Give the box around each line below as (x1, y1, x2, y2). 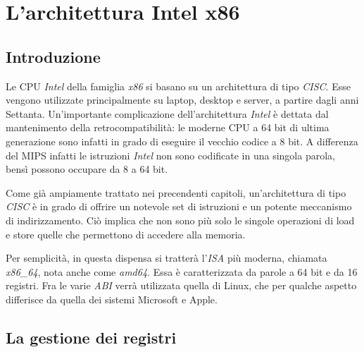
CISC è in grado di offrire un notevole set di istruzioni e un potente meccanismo (6, 199, 352, 214)
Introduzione (6, 45, 101, 67)
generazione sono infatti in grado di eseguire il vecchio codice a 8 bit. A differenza (6, 133, 358, 148)
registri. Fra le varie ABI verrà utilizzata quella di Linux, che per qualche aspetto (6, 278, 357, 293)
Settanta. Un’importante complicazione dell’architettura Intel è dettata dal (6, 106, 329, 121)
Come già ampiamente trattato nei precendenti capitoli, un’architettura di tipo (6, 185, 346, 200)
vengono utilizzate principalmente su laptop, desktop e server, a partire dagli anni (6, 92, 359, 107)
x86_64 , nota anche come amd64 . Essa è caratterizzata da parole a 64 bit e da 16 (6, 264, 358, 279)
